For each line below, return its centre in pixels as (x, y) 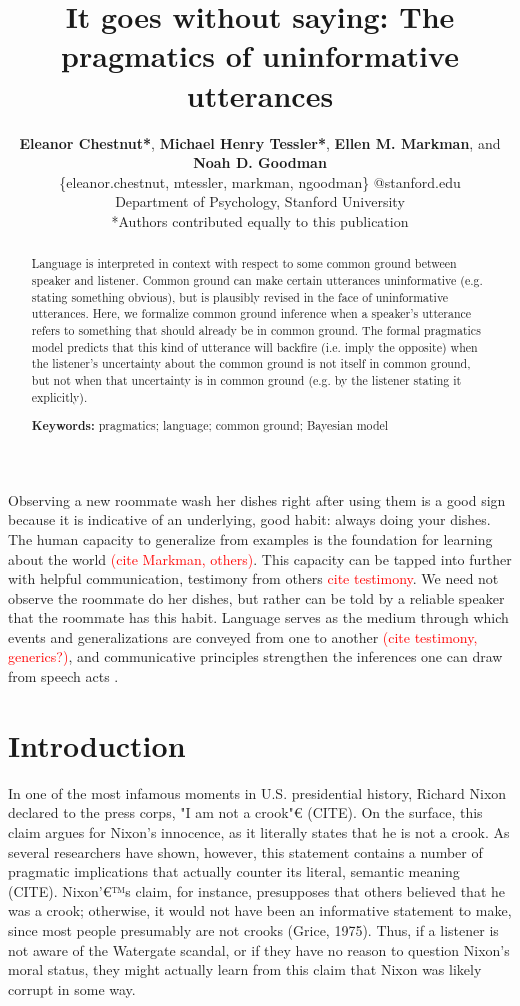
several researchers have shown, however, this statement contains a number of (245, 851)
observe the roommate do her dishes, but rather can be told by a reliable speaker (256, 597)
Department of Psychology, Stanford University (260, 201)
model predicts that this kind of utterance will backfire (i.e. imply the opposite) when (254, 346)
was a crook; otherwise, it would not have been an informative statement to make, (260, 910)
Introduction (97, 744)
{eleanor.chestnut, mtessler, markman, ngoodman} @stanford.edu (260, 181)
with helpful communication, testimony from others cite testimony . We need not (253, 578)
